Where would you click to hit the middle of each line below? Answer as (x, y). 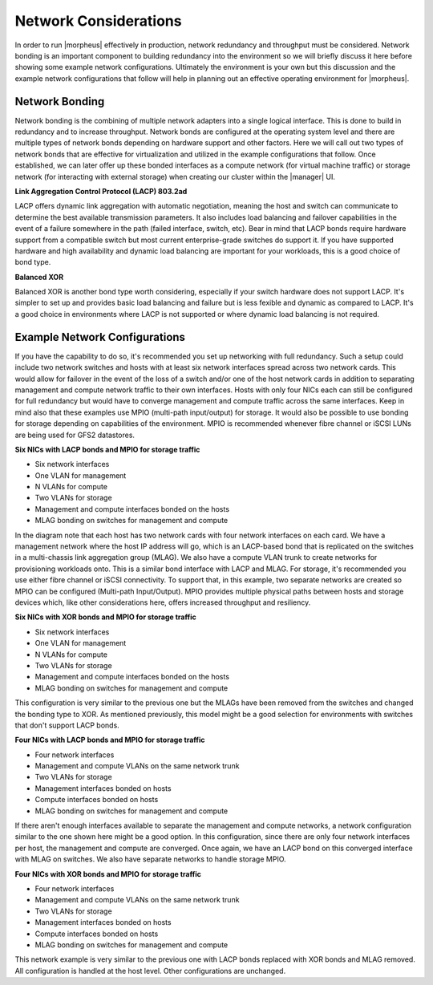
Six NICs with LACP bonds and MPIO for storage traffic (107, 449)
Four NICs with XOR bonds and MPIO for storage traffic (108, 874)
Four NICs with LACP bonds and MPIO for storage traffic (110, 740)
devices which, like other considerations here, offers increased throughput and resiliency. (163, 602)
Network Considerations (98, 21)
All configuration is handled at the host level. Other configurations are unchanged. (150, 971)
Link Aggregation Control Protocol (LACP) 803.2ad (101, 191)
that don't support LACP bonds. (67, 725)
